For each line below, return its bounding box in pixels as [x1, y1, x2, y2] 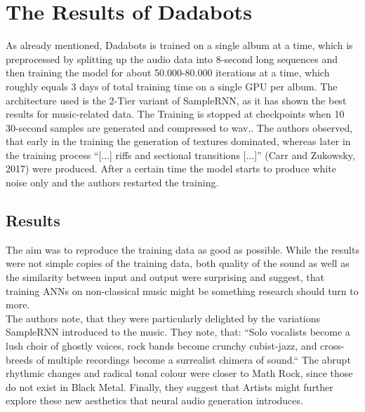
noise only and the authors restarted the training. [6, 175, 219, 190]
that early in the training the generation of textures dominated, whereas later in [6, 134, 351, 149]
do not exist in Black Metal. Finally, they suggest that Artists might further [6, 379, 333, 394]
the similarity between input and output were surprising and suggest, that [6, 270, 325, 284]
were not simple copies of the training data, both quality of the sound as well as [6, 256, 350, 270]
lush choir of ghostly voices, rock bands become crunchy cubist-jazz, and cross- [6, 338, 345, 353]
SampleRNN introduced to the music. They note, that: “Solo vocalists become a [6, 324, 350, 339]
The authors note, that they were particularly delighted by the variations [6, 310, 320, 325]
